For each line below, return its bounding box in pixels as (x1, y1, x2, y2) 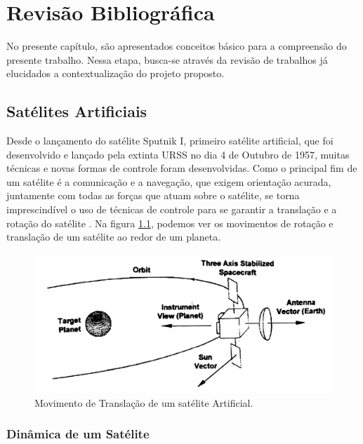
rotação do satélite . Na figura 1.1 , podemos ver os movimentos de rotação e (6, 215, 334, 230)
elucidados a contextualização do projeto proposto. (6, 66, 225, 81)
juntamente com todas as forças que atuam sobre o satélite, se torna (6, 188, 300, 203)
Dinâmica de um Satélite (6, 425, 150, 443)
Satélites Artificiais (6, 100, 147, 122)
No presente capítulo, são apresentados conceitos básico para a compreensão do (6, 39, 347, 53)
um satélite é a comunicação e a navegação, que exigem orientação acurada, (6, 174, 331, 189)
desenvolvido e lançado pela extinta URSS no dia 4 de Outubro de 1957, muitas (6, 147, 350, 161)
